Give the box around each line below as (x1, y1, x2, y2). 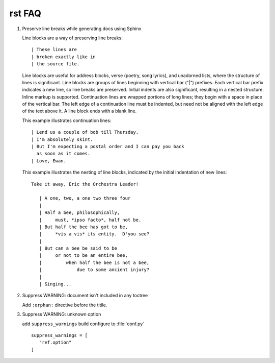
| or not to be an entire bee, (39, 253, 128, 258)
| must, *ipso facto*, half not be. (39, 217, 142, 223)
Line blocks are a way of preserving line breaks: (22, 35, 123, 41)
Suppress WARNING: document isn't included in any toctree (22, 293, 148, 299)
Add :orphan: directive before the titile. (22, 302, 107, 308)
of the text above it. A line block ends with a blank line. (22, 108, 137, 114)
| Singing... (39, 281, 72, 287)
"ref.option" (39, 340, 72, 346)
